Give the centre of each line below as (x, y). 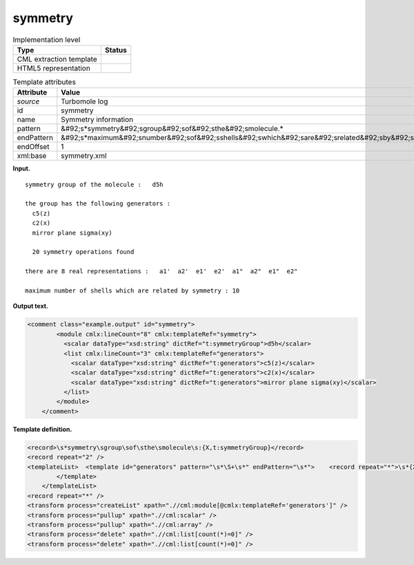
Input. (21, 168)
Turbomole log (85, 101)
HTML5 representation (54, 68)
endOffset (33, 147)
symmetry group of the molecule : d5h (94, 184)
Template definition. (42, 429)
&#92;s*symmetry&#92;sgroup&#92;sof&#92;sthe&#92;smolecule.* (172, 129)
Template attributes (44, 82)
